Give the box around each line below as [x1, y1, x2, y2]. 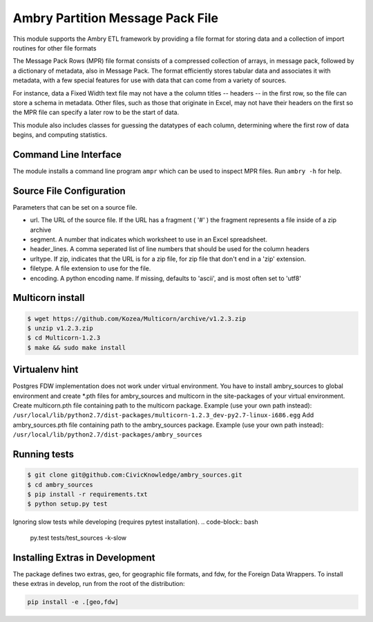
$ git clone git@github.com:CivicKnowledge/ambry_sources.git [27, 471, 242, 479]
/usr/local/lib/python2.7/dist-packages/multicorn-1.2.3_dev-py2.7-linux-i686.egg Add [12, 411, 314, 419]
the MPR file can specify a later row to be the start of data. [12, 108, 180, 117]
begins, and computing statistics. [12, 131, 107, 139]
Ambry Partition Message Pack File [12, 10, 219, 26]
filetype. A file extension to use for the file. [30, 264, 151, 273]
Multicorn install [12, 292, 85, 304]
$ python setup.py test [27, 500, 108, 508]
